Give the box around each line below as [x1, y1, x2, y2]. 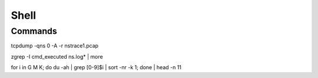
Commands [11, 26, 57, 36]
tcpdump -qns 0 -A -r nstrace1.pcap [11, 42, 99, 49]
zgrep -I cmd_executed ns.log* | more [11, 53, 103, 60]
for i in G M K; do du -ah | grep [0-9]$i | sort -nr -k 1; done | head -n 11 [11, 64, 182, 71]
